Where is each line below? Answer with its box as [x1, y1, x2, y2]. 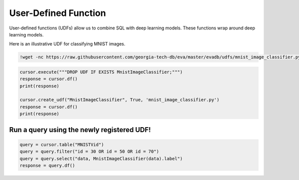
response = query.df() [19, 163, 75, 168]
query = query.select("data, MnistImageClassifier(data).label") [19, 156, 183, 162]
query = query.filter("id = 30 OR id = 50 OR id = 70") [19, 149, 159, 155]
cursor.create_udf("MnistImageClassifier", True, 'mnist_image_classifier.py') [19, 97, 220, 103]
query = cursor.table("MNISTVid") [19, 142, 104, 147]
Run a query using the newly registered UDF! [9, 125, 151, 134]
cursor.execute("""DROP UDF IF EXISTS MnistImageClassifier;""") [19, 69, 183, 75]
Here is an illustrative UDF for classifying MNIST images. [9, 41, 126, 47]
